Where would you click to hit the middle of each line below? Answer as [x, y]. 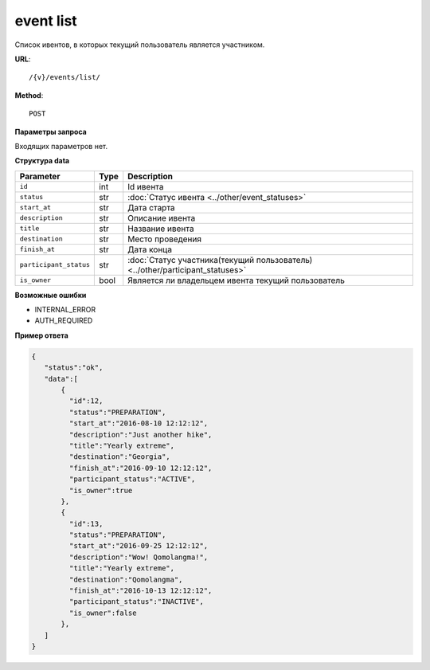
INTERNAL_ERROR [65, 310]
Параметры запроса [51, 131]
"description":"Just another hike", [141, 435]
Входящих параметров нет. [61, 146]
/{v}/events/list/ [65, 77]
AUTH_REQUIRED [64, 321]
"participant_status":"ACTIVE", [132, 479]
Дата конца [150, 249]
